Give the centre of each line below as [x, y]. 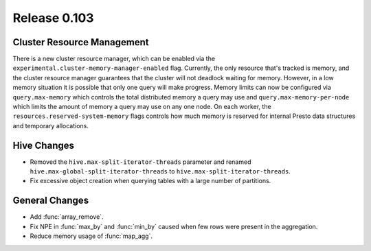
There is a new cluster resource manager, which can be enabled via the [114, 59]
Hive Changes [44, 145]
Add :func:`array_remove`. [67, 217]
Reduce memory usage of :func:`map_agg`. [91, 236]
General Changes [51, 201]
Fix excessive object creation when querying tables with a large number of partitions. [150, 181]
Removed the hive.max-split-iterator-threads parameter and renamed [140, 162]
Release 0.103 [53, 18]
